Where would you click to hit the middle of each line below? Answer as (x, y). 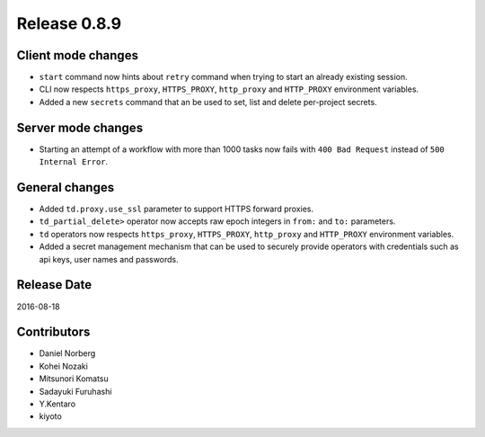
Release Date (54, 285)
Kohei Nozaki (64, 366)
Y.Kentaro (57, 404)
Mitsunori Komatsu (74, 379)
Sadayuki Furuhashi (75, 391)
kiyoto (50, 416)
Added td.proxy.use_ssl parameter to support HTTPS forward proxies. (176, 209)
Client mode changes (78, 55)
